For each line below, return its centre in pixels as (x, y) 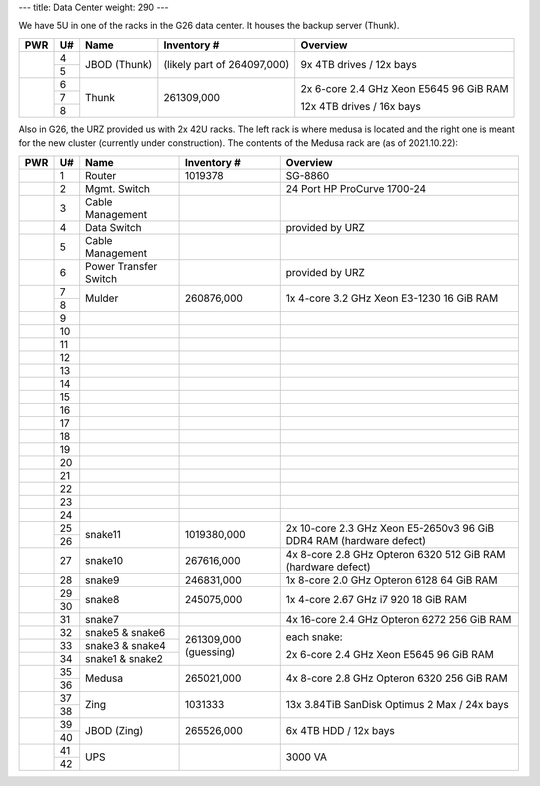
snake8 (102, 600)
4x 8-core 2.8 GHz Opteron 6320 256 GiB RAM (397, 678)
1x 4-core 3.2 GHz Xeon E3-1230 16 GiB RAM (392, 298)
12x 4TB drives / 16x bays (361, 106)
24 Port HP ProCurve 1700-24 (356, 188)
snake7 (102, 619)
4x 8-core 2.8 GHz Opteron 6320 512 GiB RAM (395, 554)
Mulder (102, 298)
